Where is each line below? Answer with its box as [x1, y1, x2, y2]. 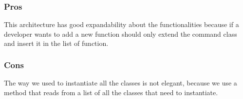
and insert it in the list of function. [4, 38, 109, 48]
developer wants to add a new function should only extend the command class [4, 28, 237, 39]
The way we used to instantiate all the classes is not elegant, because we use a [4, 78, 237, 88]
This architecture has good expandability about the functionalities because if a [4, 19, 239, 29]
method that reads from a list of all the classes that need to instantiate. [4, 87, 218, 97]
